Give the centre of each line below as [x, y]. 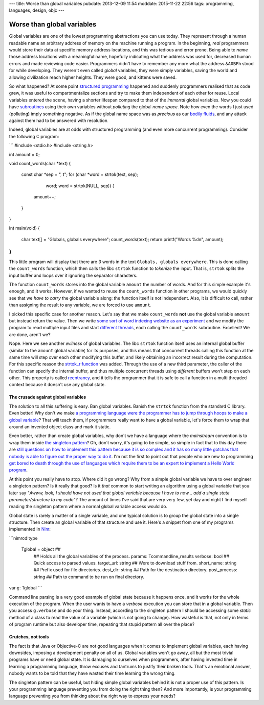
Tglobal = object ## [41, 549]
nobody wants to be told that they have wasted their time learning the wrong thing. [92, 673]
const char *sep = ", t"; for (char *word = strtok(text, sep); [80, 174]
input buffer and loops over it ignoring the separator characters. [73, 275]
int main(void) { [24, 228]
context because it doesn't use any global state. [57, 385]
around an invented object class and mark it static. [60, 427]
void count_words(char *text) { [40, 163]
